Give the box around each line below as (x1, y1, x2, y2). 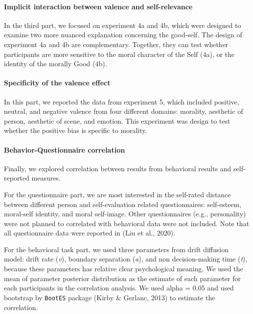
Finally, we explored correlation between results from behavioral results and (4, 163, 231, 173)
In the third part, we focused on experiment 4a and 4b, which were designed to (4, 20, 241, 30)
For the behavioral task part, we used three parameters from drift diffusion (4, 244, 229, 254)
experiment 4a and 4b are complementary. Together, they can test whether (4, 39, 229, 49)
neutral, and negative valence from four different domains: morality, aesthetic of (4, 106, 243, 116)
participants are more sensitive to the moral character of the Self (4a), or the (4, 49, 235, 59)
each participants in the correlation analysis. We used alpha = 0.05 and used (4, 283, 234, 293)
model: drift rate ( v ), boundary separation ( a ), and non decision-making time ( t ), (4, 254, 248, 264)
